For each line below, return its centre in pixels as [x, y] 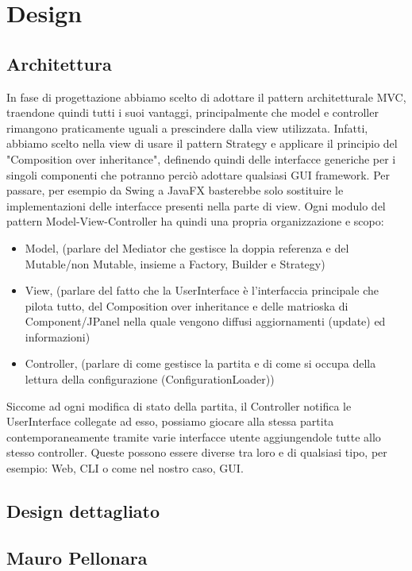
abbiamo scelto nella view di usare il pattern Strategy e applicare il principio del [202, 143]
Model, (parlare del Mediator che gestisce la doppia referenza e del [187, 247]
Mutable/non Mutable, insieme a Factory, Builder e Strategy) [175, 263]
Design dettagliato [83, 511]
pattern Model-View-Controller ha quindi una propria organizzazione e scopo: [195, 221]
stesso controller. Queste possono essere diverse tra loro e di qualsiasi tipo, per [197, 452]
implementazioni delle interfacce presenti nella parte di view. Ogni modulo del [196, 205]
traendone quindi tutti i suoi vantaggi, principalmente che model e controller [193, 112]
